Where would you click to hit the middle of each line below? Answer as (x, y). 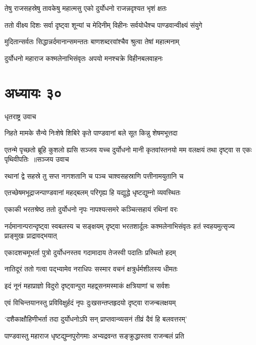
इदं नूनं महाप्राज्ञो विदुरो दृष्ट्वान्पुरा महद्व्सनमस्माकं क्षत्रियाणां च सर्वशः (87, 286)
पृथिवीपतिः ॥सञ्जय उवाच (37, 159)
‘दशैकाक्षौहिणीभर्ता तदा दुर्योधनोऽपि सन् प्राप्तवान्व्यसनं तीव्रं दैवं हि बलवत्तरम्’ (96, 319)
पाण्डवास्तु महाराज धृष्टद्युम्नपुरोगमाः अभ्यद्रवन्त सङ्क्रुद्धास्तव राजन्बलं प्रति (95, 335)
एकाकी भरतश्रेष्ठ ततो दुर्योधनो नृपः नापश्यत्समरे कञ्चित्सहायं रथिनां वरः (91, 209)
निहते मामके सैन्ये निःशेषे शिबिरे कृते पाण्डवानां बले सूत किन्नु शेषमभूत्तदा (91, 133)
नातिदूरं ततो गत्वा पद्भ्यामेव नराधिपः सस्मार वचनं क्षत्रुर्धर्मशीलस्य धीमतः (91, 269)
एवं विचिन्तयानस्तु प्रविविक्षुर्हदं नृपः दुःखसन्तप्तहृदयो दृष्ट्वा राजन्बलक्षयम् (90, 302)
